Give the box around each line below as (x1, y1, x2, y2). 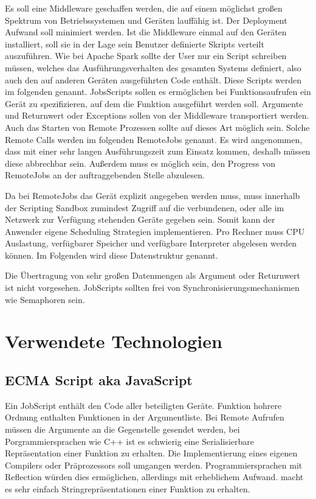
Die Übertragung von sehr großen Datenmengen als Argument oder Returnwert (5, 269, 300, 282)
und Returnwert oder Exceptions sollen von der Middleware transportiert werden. (5, 109, 309, 122)
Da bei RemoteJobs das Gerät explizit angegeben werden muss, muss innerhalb (5, 189, 300, 201)
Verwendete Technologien (5, 329, 222, 354)
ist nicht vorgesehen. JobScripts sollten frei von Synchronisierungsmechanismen (5, 281, 300, 294)
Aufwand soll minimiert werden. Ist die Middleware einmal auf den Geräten (5, 26, 287, 38)
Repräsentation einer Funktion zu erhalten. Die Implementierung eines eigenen (5, 447, 298, 459)
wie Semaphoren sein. (5, 293, 85, 305)
